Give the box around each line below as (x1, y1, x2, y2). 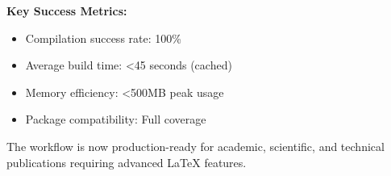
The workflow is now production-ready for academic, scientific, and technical (6, 137, 385, 154)
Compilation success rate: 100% (25, 29, 181, 46)
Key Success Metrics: (6, 2, 127, 19)
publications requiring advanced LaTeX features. (6, 153, 247, 170)
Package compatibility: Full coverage (25, 111, 206, 128)
